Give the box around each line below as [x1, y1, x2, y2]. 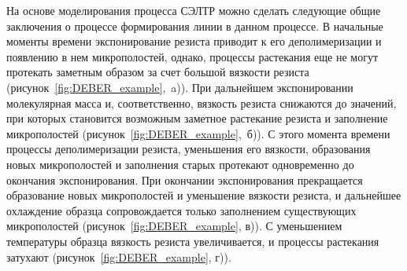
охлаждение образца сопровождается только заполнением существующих [6, 202, 357, 218]
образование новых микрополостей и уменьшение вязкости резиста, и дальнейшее [6, 187, 401, 203]
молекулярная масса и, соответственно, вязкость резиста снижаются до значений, [6, 94, 397, 111]
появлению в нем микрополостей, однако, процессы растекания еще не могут [6, 48, 379, 64]
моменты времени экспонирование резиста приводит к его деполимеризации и [6, 33, 382, 49]
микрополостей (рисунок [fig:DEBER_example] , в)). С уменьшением [6, 218, 342, 234]
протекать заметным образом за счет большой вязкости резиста [6, 64, 309, 80]
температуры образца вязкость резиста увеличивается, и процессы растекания [6, 233, 379, 249]
